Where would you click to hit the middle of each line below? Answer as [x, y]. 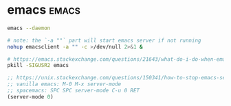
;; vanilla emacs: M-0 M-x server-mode [64, 84]
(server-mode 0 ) [30, 97]
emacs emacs [44, 10]
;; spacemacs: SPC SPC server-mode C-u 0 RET [73, 91]
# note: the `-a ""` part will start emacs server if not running [104, 40]
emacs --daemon [29, 28]
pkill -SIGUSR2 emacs [38, 66]
